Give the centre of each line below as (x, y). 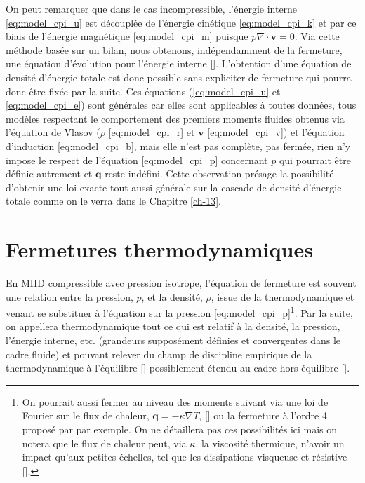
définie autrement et (49, 174)
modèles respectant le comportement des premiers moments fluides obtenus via (175, 118)
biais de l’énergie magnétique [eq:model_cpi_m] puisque (127, 36)
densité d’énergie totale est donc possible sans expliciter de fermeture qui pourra (179, 77)
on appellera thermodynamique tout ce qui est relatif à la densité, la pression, (173, 326)
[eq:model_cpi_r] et (152, 132)
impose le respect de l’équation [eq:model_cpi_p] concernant (137, 159)
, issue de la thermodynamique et (283, 296)
